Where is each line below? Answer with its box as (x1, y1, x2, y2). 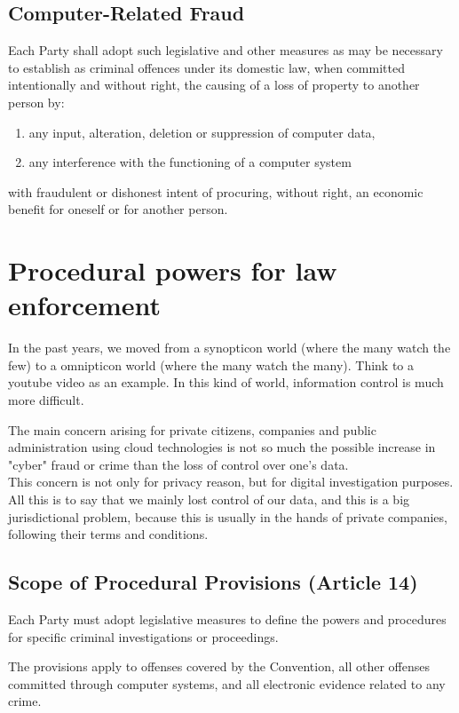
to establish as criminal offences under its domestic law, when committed (8, 58, 405, 76)
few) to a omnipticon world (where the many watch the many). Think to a (8, 355, 415, 374)
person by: (8, 92, 65, 111)
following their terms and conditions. (8, 525, 209, 543)
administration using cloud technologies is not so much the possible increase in (8, 438, 436, 456)
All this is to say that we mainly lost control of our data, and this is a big (8, 490, 410, 509)
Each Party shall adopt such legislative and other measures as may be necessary (8, 41, 443, 59)
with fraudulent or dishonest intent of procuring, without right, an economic (8, 182, 423, 201)
